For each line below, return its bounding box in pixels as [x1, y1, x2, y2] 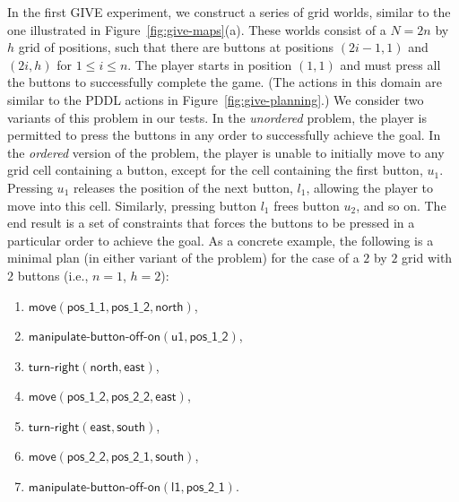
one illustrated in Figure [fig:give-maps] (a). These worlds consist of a [7, 20, 386, 39]
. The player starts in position [127, 55, 292, 74]
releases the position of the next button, [73, 177, 293, 196]
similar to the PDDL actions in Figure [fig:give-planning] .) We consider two [7, 90, 424, 108]
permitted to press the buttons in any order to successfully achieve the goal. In [7, 125, 441, 144]
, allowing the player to [306, 177, 434, 196]
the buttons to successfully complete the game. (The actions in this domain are [7, 73, 443, 91]
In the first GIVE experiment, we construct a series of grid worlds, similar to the [7, 3, 451, 21]
